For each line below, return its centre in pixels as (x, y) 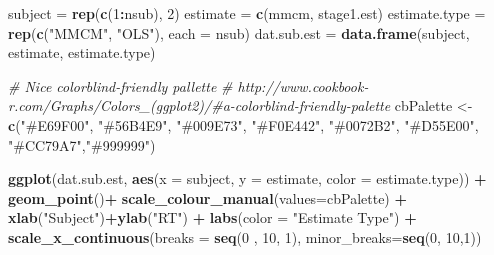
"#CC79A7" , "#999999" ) (82, 144)
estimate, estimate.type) (82, 52)
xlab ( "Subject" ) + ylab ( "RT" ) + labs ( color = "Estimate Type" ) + (212, 217)
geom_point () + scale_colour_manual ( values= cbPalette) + (208, 197)
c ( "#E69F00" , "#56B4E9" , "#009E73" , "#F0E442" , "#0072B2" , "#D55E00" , (243, 124)
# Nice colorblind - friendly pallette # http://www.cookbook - (188, 85)
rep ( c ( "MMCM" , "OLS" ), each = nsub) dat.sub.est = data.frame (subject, (239, 32)
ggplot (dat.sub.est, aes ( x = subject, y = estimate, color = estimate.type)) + (247, 178)
